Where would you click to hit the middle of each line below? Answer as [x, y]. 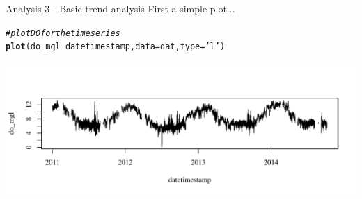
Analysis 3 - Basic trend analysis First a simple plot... [120, 8]
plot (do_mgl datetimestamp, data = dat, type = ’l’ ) [116, 47]
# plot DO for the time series [63, 33]
